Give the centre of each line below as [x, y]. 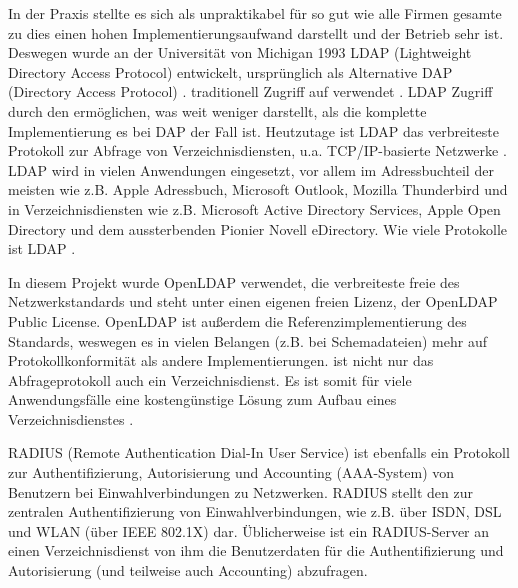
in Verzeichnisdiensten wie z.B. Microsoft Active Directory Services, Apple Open [254, 208]
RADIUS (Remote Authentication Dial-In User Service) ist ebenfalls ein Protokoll [259, 452]
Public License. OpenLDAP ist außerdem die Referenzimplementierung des [237, 320]
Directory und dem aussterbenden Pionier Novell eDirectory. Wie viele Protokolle [257, 228]
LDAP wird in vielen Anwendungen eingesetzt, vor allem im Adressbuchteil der [251, 169]
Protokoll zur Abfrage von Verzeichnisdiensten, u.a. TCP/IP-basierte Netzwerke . [257, 150]
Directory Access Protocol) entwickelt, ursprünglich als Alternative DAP [230, 71]
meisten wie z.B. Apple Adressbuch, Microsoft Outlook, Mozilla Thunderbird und [258, 189]
